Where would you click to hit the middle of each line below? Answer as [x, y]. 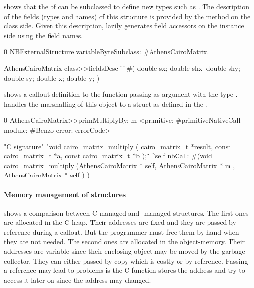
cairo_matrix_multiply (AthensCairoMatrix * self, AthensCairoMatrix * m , [120, 165]
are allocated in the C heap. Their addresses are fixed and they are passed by [120, 222]
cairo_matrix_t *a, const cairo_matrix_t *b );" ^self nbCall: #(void [108, 156]
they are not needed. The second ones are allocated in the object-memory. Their [125, 241]
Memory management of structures [65, 194]
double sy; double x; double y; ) [52, 78]
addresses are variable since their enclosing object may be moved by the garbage [125, 251]
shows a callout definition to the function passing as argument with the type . [121, 94]
